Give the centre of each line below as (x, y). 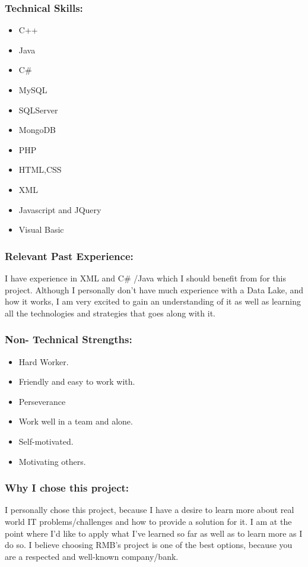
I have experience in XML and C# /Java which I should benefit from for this (145, 278)
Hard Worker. (44, 361)
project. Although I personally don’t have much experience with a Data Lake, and (154, 289)
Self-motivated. (46, 441)
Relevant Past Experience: (69, 256)
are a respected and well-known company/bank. (92, 556)
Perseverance (42, 401)
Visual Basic (41, 229)
